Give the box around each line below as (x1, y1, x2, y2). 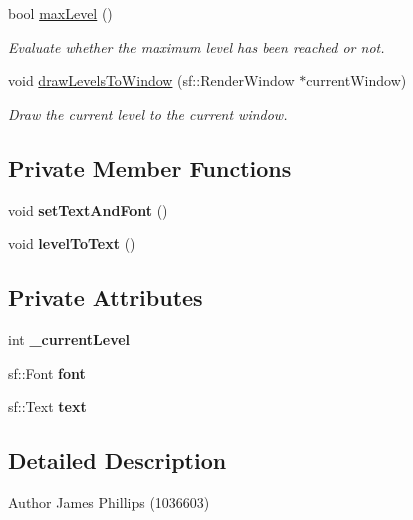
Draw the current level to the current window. (8, 103, 288, 124)
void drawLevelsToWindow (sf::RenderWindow (8, 70, 295, 91)
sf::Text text (8, 396, 87, 417)
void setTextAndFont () (8, 199, 168, 220)
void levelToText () (8, 233, 136, 254)
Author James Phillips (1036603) (8, 491, 210, 512)
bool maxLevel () (8, 3, 113, 23)
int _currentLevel (8, 328, 131, 349)
